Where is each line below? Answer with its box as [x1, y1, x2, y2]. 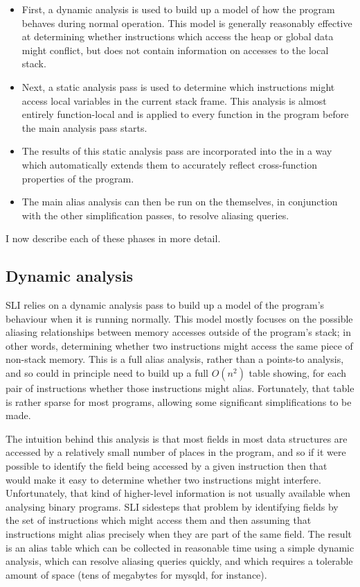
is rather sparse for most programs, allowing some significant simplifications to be [6, 394, 352, 409]
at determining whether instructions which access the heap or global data [21, 29, 334, 44]
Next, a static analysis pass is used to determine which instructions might [21, 79, 335, 94]
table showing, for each [249, 366, 347, 380]
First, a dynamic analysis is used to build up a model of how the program [21, 2, 335, 16]
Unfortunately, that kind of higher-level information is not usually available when [6, 486, 351, 500]
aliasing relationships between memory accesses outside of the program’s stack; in [6, 325, 351, 339]
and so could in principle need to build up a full [6, 366, 209, 380]
